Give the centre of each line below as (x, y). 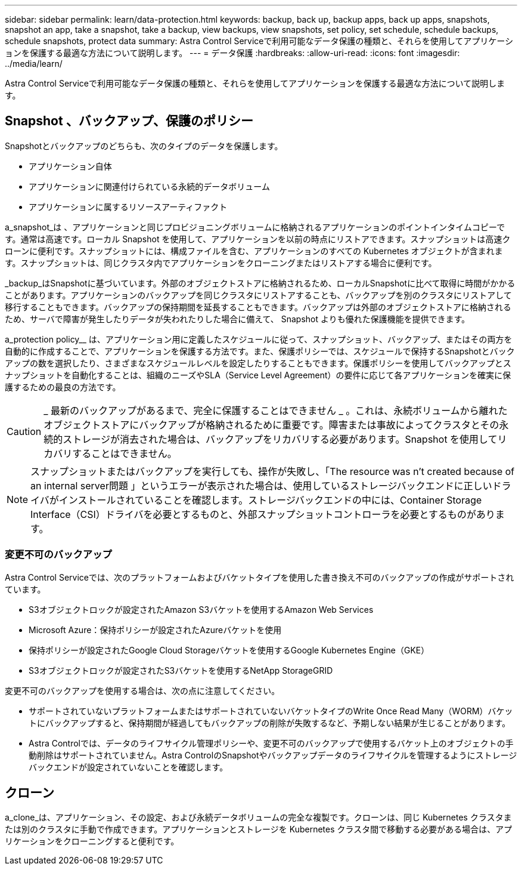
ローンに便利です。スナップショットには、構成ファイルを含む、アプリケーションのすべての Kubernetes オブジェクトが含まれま (254, 251)
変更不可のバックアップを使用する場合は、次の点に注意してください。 (142, 690)
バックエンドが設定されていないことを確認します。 (128, 767)
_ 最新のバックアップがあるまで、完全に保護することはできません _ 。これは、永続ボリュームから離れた (276, 410)
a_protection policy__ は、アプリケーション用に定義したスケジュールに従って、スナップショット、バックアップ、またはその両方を (259, 339)
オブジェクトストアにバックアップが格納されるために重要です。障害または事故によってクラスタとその (271, 425)
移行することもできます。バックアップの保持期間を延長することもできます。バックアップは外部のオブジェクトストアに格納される (258, 307)
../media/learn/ (34, 64)
